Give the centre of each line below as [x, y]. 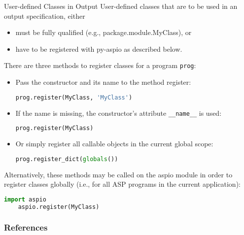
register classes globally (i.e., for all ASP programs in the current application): [122, 184]
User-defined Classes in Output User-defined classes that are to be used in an [121, 6]
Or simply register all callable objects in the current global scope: [114, 144]
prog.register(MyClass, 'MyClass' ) [74, 97]
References [26, 227]
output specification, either [45, 16]
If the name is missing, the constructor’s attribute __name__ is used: [119, 113]
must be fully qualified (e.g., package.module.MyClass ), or [104, 32]
